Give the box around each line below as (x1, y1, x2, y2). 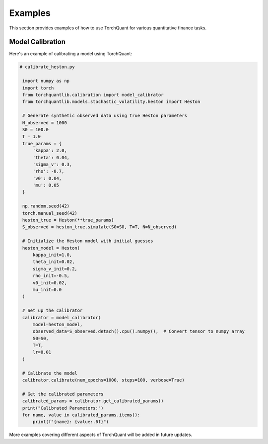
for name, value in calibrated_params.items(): (22, 412, 140, 418)
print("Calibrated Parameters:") (22, 405, 104, 411)
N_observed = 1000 (22, 120, 67, 125)
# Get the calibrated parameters (22, 391, 104, 397)
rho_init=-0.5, (32, 273, 69, 278)
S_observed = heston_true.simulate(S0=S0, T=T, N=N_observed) (22, 224, 177, 230)
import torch (22, 85, 54, 90)
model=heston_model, (32, 321, 83, 327)
